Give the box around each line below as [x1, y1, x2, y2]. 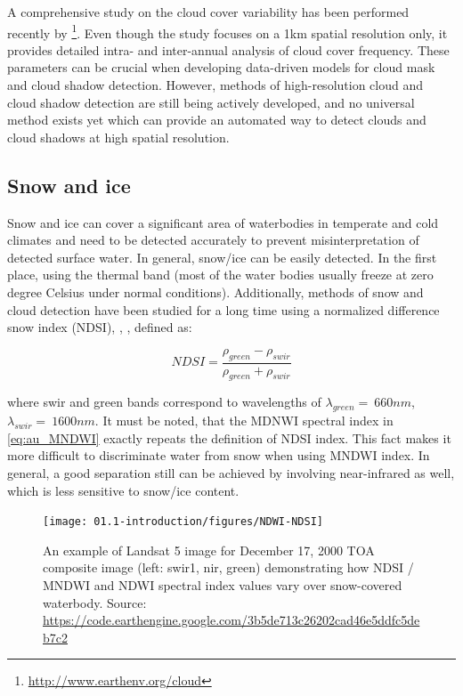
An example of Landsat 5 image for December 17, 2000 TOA [43, 540, 375, 559]
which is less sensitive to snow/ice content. [7, 481, 240, 499]
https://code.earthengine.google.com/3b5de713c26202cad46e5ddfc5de [43, 611, 420, 629]
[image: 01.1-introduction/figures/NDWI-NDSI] [43, 515, 323, 529]
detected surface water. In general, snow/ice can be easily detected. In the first [7, 247, 437, 266]
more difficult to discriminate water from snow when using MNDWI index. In [7, 446, 430, 465]
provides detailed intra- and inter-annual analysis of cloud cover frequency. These [7, 40, 450, 59]
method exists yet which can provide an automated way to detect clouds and [7, 110, 426, 129]
